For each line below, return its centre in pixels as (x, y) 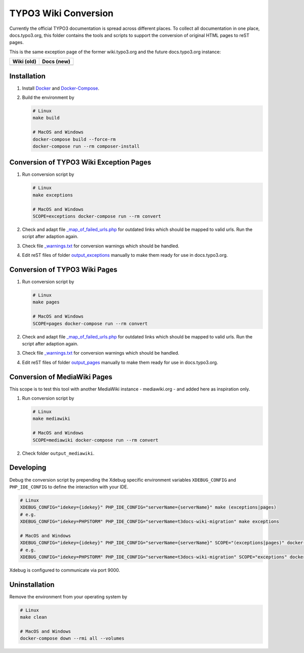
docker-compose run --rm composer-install (86, 146)
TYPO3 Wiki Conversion (62, 13)
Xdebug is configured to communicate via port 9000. (65, 570)
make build (46, 118)
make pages (46, 302)
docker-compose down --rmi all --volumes (72, 639)
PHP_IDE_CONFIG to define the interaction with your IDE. (69, 487)
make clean (33, 617)
